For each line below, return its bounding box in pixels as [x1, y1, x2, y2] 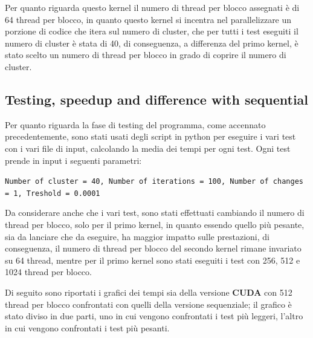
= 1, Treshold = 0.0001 [5, 189, 100, 198]
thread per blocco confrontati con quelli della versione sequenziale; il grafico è [5, 297, 292, 310]
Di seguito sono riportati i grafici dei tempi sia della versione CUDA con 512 [5, 286, 292, 299]
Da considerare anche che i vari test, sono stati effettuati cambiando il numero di [5, 206, 305, 219]
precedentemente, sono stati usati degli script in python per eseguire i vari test [5, 130, 296, 143]
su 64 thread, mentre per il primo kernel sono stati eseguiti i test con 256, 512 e [5, 253, 300, 266]
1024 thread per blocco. [5, 265, 92, 278]
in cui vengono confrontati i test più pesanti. [5, 321, 170, 334]
